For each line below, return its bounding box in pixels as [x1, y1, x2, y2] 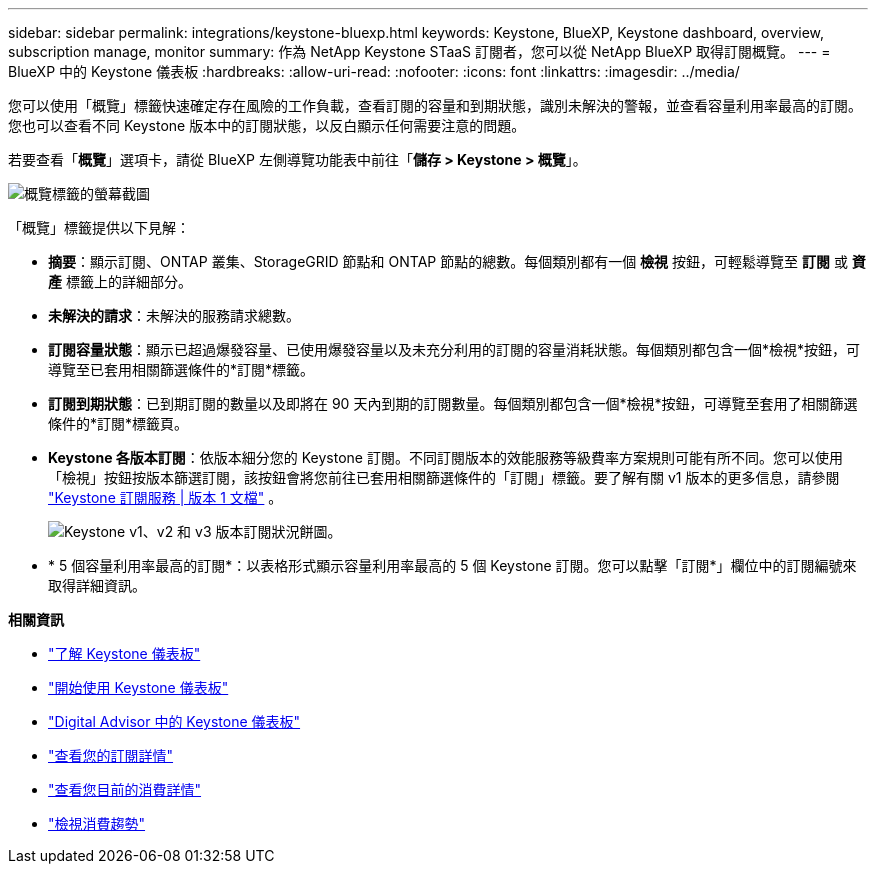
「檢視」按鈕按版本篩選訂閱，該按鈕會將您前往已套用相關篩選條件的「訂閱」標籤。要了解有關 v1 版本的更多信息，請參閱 [48, 469, 840, 486]
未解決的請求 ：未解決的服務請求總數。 [48, 307, 300, 324]
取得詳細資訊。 [48, 577, 146, 594]
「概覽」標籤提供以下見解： [8, 219, 190, 236]
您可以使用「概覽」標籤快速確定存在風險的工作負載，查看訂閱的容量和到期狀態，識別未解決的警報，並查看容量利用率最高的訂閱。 [8, 97, 862, 114]
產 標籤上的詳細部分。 [48, 273, 192, 290]
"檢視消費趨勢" [48, 815, 146, 832]
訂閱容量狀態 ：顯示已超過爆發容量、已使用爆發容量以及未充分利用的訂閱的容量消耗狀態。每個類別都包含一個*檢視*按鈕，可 [48, 341, 861, 358]
